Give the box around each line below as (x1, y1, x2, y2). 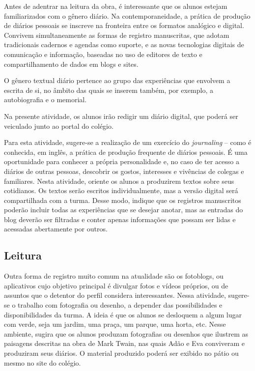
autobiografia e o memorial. (4, 94, 87, 105)
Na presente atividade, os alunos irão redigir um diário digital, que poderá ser (4, 111, 238, 121)
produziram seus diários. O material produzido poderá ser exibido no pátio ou (4, 348, 239, 358)
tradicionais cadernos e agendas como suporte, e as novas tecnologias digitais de (4, 39, 244, 50)
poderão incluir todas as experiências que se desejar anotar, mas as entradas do (4, 204, 243, 215)
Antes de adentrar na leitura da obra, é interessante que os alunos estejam (4, 1, 227, 11)
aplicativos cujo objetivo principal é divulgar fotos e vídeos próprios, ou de (4, 280, 228, 290)
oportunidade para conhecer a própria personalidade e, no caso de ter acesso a (4, 156, 239, 167)
